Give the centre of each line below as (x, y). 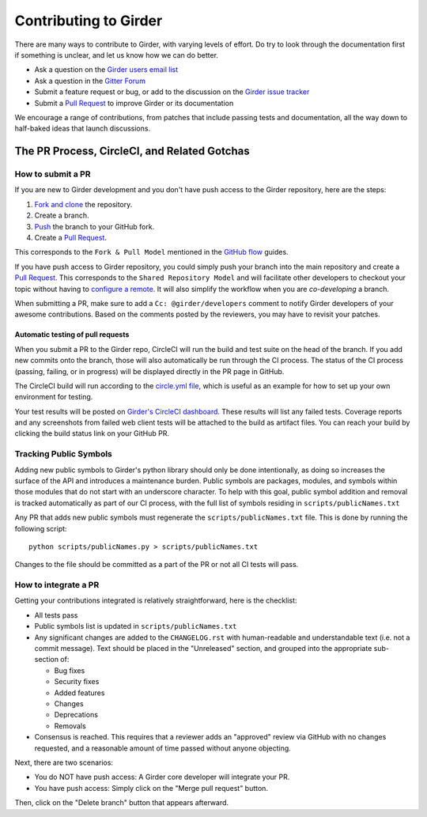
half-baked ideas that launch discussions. (82, 129)
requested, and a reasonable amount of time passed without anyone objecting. (163, 748)
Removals (70, 726)
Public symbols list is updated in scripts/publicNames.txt (136, 626)
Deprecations (76, 715)
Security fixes (77, 682)
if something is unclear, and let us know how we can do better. (117, 55)
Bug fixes (70, 670)
